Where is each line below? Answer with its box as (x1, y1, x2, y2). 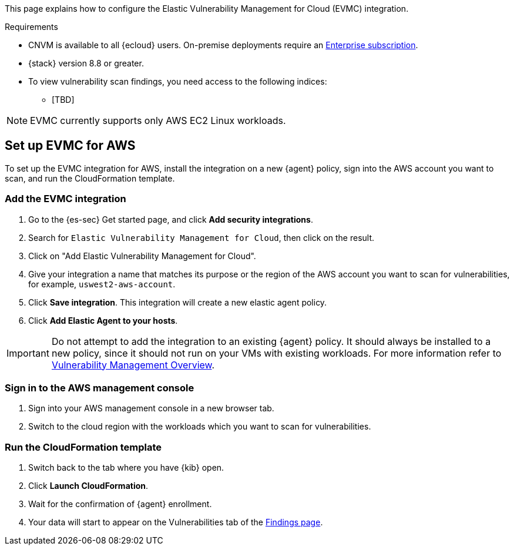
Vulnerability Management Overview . (51, 358, 215, 371)
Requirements (5, 22, 58, 32)
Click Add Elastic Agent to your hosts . (28, 315, 178, 326)
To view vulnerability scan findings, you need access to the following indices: (28, 76, 327, 86)
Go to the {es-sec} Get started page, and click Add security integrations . (28, 214, 313, 224)
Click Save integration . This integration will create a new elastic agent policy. (28, 297, 327, 307)
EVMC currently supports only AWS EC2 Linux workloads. (30, 115, 286, 126)
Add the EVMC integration (5, 193, 126, 205)
